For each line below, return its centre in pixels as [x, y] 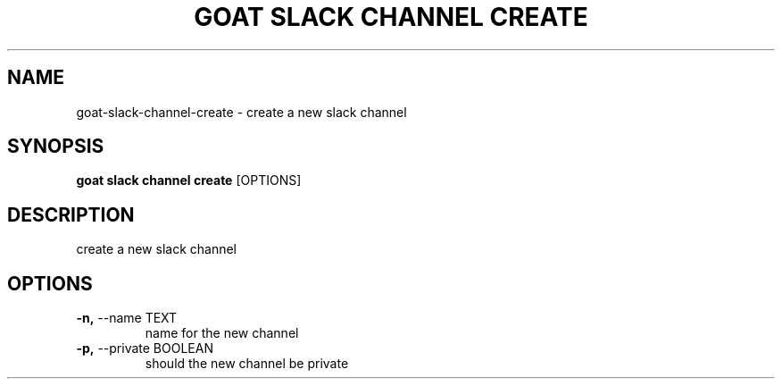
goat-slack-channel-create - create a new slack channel [241, 112]
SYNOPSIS [56, 147]
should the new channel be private [247, 364]
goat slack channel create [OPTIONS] [189, 180]
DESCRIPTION [71, 214]
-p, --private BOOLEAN [145, 348]
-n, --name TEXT [127, 318]
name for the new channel [222, 333]
